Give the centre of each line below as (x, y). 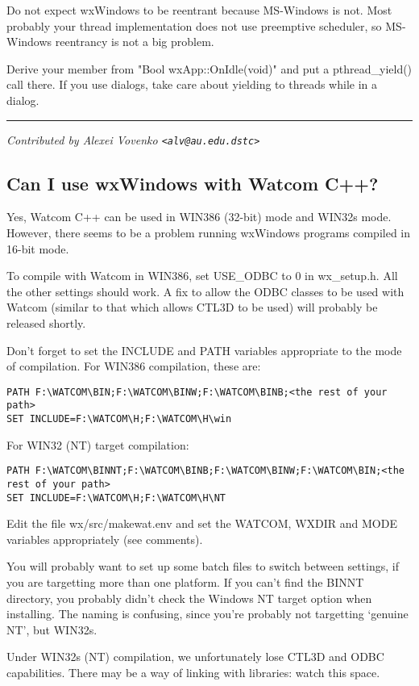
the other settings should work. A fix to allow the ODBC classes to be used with (205, 291)
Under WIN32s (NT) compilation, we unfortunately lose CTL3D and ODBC (195, 657)
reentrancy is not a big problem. (135, 42)
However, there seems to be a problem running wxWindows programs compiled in (209, 233)
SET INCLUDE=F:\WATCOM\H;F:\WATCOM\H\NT (116, 498)
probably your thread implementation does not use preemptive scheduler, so (194, 25)
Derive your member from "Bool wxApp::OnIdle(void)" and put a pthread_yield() (209, 68)
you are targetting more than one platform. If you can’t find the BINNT (185, 582)
